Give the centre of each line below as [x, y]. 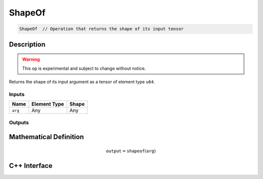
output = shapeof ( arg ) [131, 151]
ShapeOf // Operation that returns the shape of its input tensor [102, 29]
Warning [31, 59]
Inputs [17, 94]
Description [27, 44]
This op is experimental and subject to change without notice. [84, 68]
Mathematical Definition [47, 137]
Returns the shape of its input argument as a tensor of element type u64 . [82, 81]
